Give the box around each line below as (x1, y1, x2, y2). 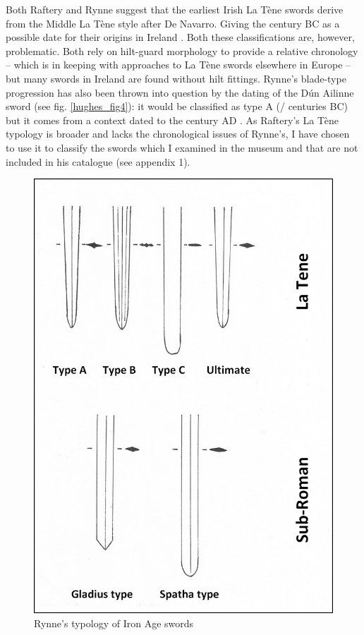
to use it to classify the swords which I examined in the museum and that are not (6, 140, 358, 155)
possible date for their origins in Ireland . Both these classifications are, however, (6, 30, 355, 44)
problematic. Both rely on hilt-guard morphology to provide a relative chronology (6, 43, 358, 58)
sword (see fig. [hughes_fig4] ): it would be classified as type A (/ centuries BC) (6, 99, 348, 114)
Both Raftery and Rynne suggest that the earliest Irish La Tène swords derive (6, 2, 344, 16)
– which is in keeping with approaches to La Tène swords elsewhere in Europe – (6, 57, 351, 72)
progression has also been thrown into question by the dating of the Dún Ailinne (6, 85, 354, 99)
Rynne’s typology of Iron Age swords (34, 615, 194, 630)
